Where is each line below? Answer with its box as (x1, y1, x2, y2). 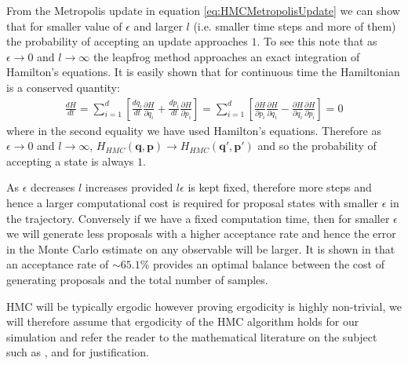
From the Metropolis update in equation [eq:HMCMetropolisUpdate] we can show (6, 2, 400, 18)
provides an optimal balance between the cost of (153, 256, 384, 272)
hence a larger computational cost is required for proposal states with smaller (6, 194, 378, 210)
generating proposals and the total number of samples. (6, 271, 268, 287)
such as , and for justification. (6, 344, 149, 360)
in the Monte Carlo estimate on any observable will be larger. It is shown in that (6, 240, 395, 257)
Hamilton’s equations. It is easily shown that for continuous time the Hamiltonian (6, 64, 400, 80)
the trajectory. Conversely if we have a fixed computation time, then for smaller (6, 210, 390, 226)
